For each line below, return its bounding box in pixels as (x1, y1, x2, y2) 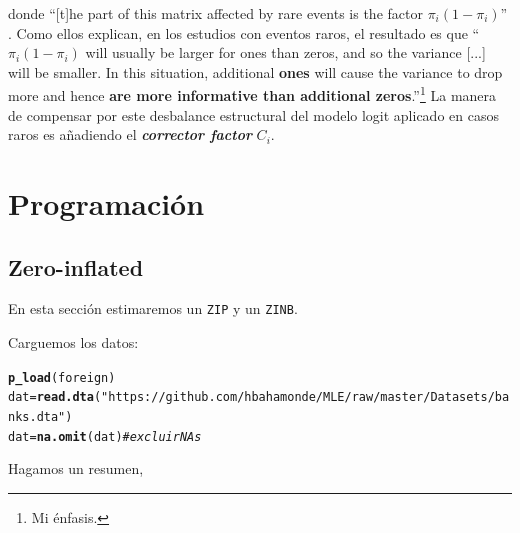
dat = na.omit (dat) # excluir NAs (8, 429, 202, 444)
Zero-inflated (8, 251, 144, 282)
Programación (8, 183, 205, 223)
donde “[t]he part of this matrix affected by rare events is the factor (8, 3, 423, 23)
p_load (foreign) (8, 370, 116, 385)
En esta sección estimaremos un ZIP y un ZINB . (8, 298, 298, 319)
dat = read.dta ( (8, 390, 102, 405)
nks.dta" (8, 409, 66, 424)
